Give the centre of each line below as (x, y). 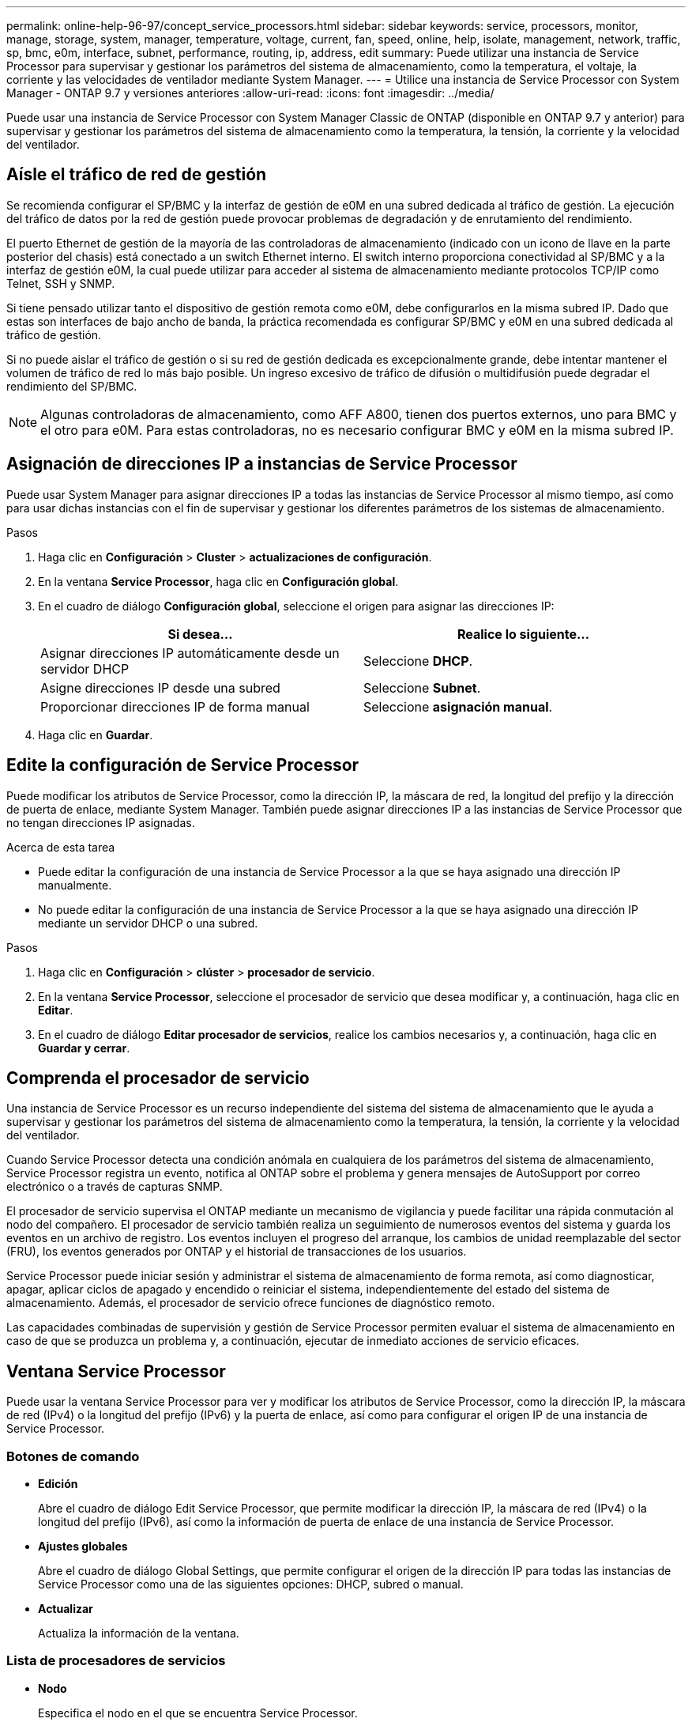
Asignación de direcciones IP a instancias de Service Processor (262, 464)
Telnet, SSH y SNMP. (61, 283)
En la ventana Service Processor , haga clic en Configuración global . (218, 581)
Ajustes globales (83, 1546)
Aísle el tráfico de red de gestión (137, 175)
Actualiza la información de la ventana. (139, 1633)
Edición (58, 1483)
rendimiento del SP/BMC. (72, 386)
